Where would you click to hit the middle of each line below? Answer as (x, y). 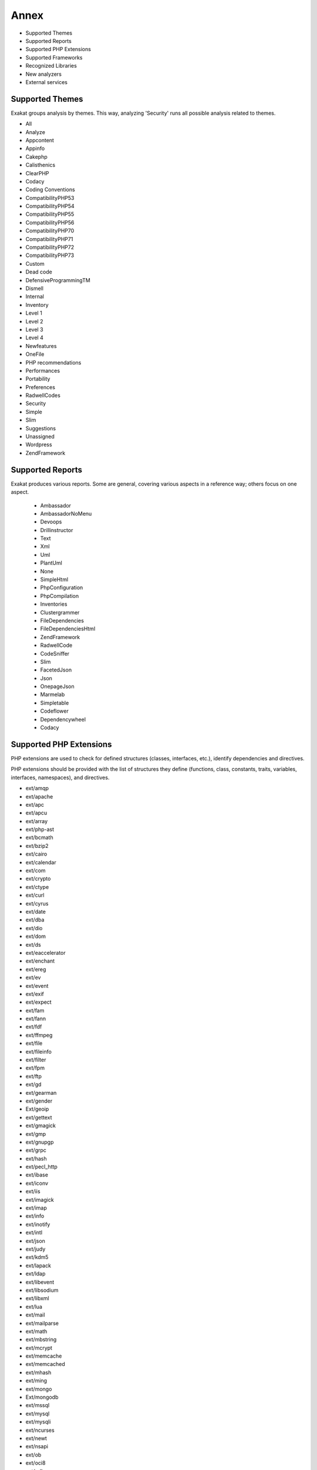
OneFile (35, 354)
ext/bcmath (39, 837)
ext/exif (35, 994)
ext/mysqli (38, 1422)
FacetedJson (56, 670)
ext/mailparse (42, 1323)
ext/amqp (37, 789)
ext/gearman (41, 1093)
